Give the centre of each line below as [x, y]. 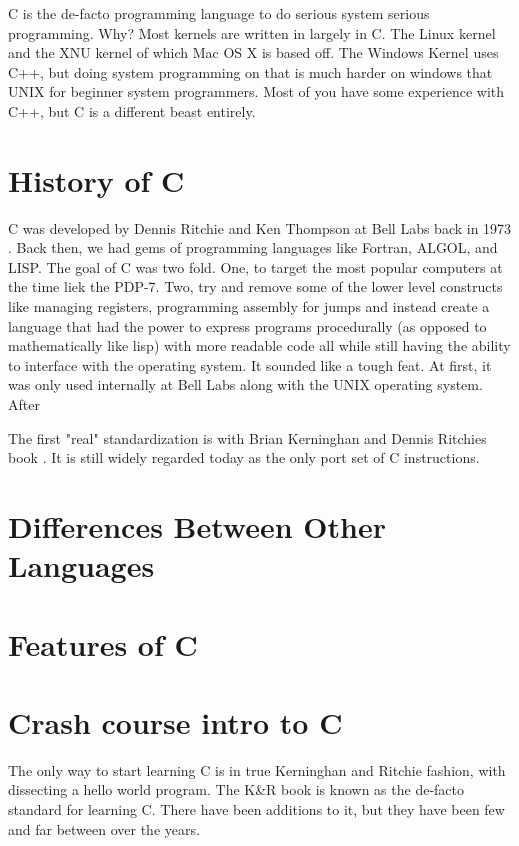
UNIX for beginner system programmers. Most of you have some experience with [256, 91]
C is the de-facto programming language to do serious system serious [219, 13]
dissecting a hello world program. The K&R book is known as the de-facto [236, 789]
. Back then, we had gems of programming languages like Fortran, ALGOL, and [253, 247]
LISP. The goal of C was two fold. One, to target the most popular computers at [255, 266]
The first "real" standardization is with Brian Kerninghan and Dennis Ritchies [247, 437]
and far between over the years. [104, 828]
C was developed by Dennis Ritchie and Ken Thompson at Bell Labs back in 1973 [260, 227]
